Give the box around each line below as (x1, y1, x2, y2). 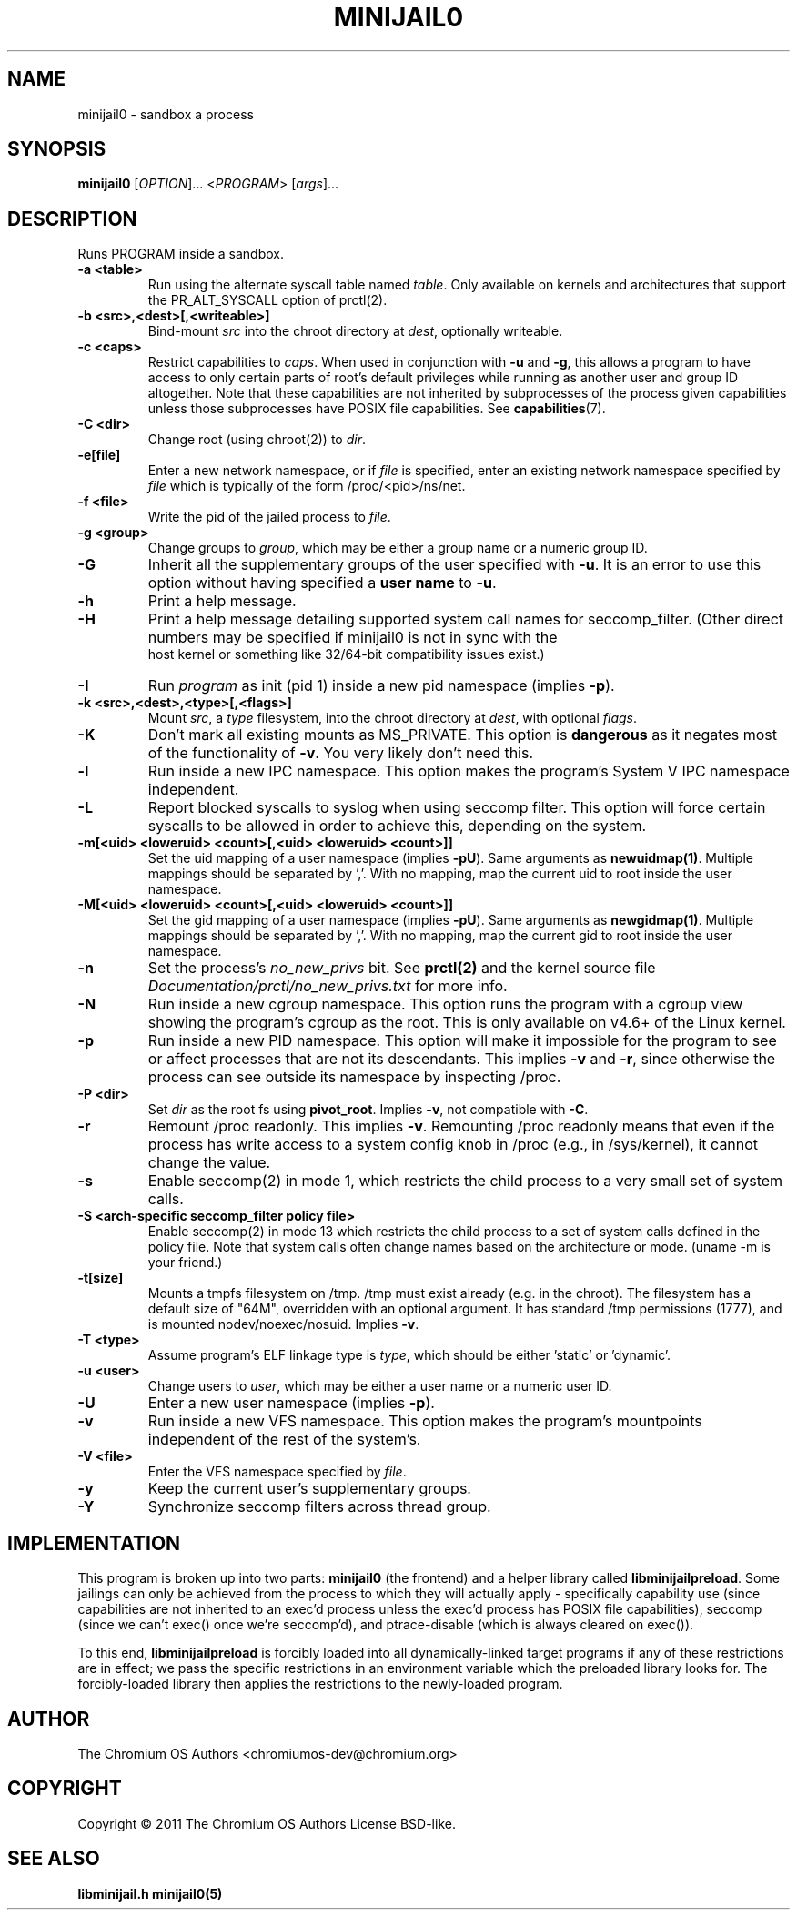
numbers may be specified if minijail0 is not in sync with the (147, 628, 558, 647)
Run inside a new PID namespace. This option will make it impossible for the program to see (147, 1031, 777, 1050)
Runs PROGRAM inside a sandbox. (77, 246, 284, 262)
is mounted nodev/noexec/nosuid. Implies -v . (147, 1316, 419, 1333)
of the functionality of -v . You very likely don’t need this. (147, 744, 534, 763)
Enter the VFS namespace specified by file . (147, 1464, 407, 1480)
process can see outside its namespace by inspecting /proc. (147, 1068, 561, 1087)
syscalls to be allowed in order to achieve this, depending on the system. (147, 816, 647, 836)
